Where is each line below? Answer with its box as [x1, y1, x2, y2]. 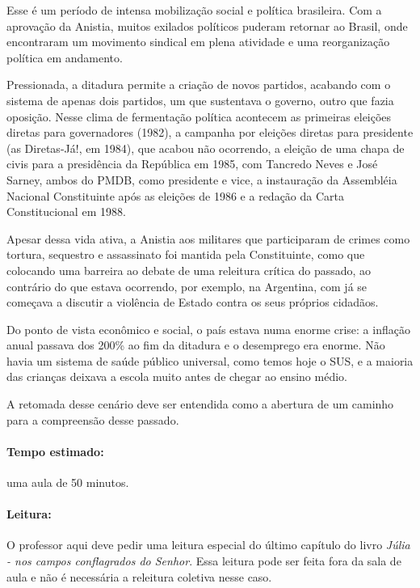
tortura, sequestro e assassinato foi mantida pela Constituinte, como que [6, 246, 365, 263]
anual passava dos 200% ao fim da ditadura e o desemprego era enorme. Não [6, 336, 385, 353]
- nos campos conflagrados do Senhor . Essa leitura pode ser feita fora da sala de [6, 552, 401, 569]
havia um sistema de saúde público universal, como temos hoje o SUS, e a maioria [6, 352, 414, 369]
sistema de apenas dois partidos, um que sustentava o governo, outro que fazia [6, 91, 394, 108]
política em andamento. [6, 49, 123, 66]
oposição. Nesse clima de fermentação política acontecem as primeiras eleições [6, 108, 392, 125]
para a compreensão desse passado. [6, 411, 179, 428]
